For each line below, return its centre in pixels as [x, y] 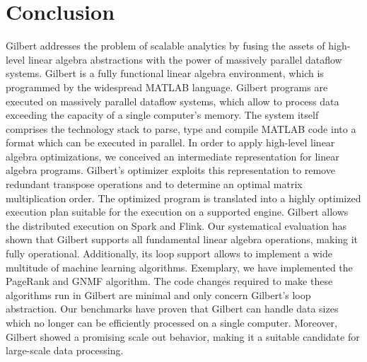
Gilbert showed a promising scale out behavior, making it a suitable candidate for [183, 336]
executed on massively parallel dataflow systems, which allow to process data [173, 101]
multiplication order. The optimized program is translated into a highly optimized [183, 198]
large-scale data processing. [65, 350]
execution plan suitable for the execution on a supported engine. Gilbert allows [177, 212]
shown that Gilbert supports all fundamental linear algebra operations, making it [182, 239]
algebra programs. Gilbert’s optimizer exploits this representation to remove [170, 170]
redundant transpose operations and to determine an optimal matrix [154, 184]
